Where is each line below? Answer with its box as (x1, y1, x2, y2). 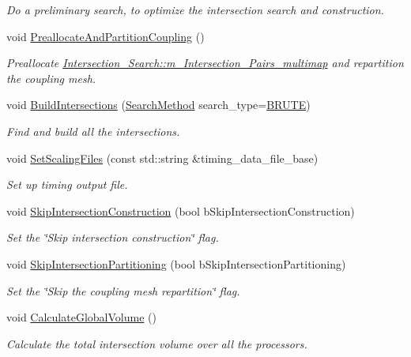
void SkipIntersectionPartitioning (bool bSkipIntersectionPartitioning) (6, 255, 346, 272)
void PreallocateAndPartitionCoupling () (6, 28, 205, 44)
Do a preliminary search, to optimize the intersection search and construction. (6, 2, 384, 17)
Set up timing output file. (6, 176, 128, 193)
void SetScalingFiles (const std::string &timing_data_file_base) (6, 149, 319, 166)
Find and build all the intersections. (6, 122, 180, 139)
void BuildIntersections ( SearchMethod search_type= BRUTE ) (6, 96, 311, 113)
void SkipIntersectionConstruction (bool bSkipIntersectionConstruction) (6, 202, 355, 219)
